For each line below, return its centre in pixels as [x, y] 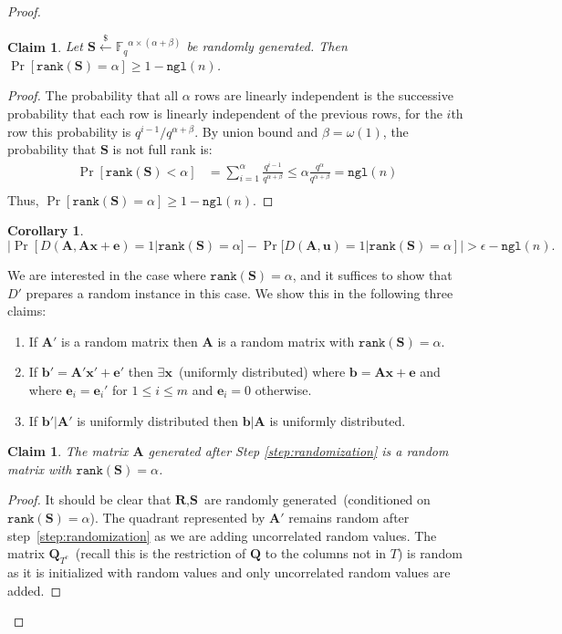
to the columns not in [326, 553]
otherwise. [283, 390]
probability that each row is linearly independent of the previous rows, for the [225, 114]
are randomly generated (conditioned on [317, 499]
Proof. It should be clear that [89, 499]
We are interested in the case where [107, 275]
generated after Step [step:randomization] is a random [298, 451]
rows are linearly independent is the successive [324, 95]
